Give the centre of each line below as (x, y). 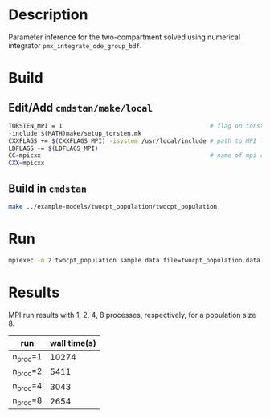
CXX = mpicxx (27, 163)
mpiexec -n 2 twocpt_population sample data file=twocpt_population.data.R (138, 260)
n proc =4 (27, 387)
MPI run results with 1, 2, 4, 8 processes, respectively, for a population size (132, 315)
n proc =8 (27, 401)
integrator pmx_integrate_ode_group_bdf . (75, 45)
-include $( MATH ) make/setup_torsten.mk (75, 133)
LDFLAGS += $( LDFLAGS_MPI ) (53, 148)
